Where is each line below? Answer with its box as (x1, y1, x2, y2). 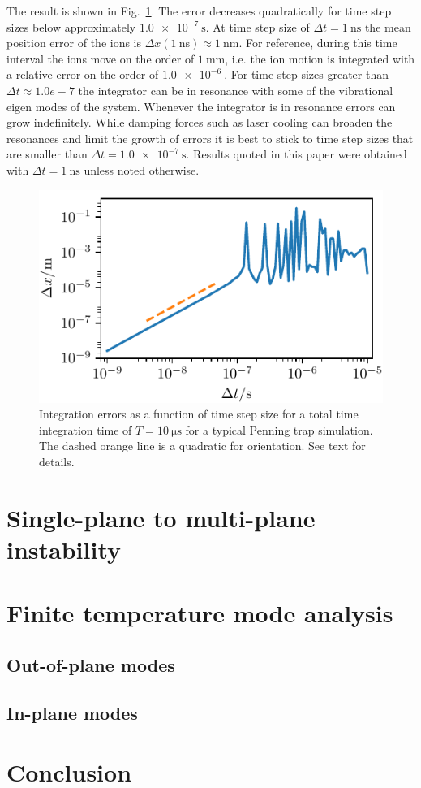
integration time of (39, 421, 132, 438)
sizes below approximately (6, 18, 136, 35)
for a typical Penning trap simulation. (185, 421, 373, 438)
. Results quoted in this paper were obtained (186, 145, 407, 162)
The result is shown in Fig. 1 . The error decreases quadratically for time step (6, 2, 392, 19)
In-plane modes (6, 699, 138, 725)
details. (39, 452, 75, 470)
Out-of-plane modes (6, 652, 175, 677)
